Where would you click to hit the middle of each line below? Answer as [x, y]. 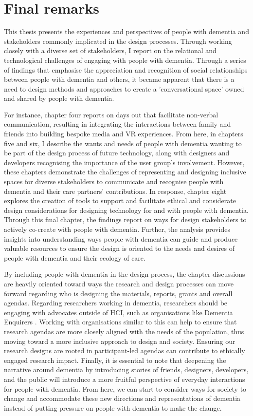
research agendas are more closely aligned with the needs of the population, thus [124, 331]
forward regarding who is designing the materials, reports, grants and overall [118, 293]
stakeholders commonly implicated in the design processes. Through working [118, 41]
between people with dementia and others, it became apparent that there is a [119, 79]
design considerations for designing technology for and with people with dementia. [126, 210]
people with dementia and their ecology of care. [75, 257]
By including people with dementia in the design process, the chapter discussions [125, 274]
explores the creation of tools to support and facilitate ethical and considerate [120, 200]
